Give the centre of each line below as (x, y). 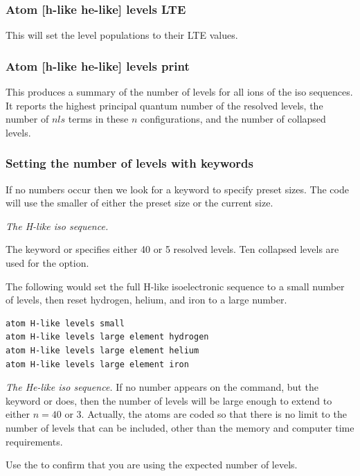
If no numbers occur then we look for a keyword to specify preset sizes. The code (177, 189)
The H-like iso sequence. (57, 226)
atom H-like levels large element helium (102, 350)
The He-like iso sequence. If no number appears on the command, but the (162, 387)
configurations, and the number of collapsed (233, 119)
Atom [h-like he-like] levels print (98, 65)
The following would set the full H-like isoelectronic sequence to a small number (175, 286)
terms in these (98, 119)
